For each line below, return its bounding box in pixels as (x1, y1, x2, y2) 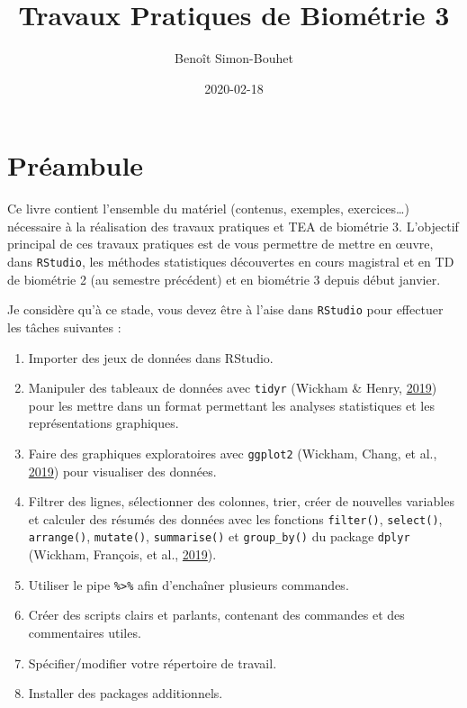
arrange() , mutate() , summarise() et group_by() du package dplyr (28, 527, 410, 546)
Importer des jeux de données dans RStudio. (28, 348, 274, 367)
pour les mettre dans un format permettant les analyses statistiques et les (28, 395, 435, 414)
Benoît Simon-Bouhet (175, 49, 293, 68)
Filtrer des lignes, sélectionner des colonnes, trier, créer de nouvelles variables (28, 492, 454, 511)
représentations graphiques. (28, 413, 179, 432)
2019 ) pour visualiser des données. (28, 461, 217, 480)
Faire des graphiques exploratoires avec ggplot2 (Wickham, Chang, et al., (28, 443, 437, 462)
